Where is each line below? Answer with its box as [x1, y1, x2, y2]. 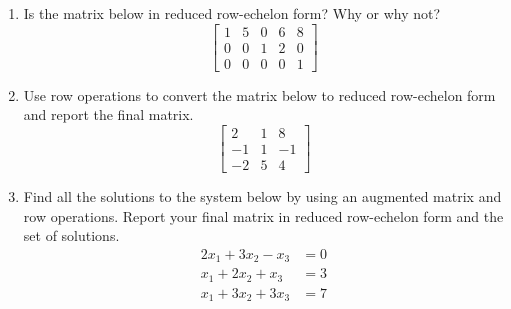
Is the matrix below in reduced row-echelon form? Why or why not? [23, 3, 441, 23]
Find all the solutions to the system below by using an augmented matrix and [23, 185, 502, 206]
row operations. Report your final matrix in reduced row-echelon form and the [23, 205, 504, 226]
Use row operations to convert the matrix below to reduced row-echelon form [23, 84, 496, 105]
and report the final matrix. [23, 104, 194, 125]
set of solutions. [23, 225, 120, 246]
